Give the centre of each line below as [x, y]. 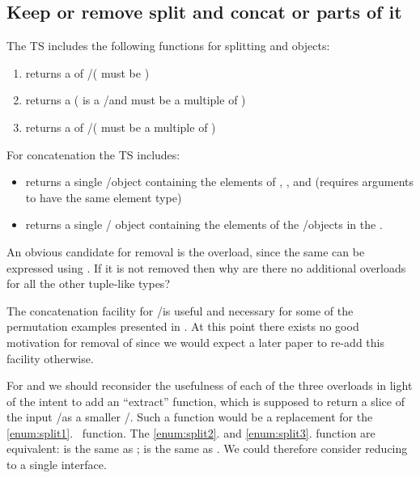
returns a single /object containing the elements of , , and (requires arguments [220, 182]
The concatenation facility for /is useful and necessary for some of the [180, 310]
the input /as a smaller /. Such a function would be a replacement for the [190, 417]
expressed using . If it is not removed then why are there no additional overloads [206, 267]
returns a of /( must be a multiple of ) [121, 127]
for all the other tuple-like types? [88, 283]
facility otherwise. [50, 358]
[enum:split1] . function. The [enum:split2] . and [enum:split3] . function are [191, 432]
